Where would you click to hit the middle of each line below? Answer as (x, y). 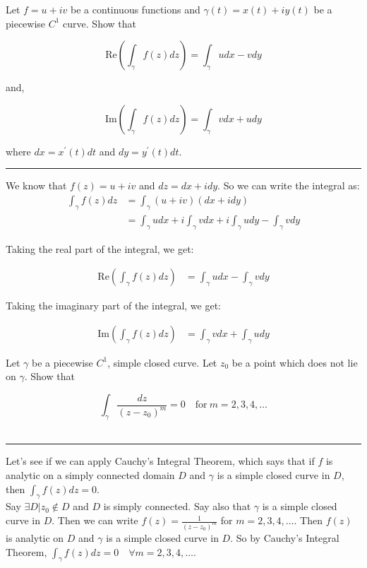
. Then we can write (95, 520)
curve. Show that (100, 23)
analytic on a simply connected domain (90, 475)
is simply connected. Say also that (177, 506)
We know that (36, 185)
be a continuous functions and (136, 9)
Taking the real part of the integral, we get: (100, 248)
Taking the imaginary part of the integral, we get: (114, 306)
